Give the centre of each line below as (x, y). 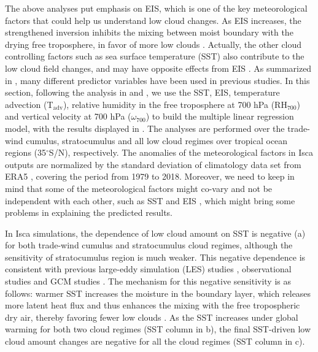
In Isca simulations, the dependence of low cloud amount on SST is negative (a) (155, 233)
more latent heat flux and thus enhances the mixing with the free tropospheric (153, 305)
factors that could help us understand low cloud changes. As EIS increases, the (153, 20)
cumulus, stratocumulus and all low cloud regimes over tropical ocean (157, 140)
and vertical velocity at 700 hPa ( (68, 116)
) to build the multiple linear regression (220, 116)
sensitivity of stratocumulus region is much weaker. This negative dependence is (155, 257)
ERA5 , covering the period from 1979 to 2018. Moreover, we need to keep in (150, 176)
